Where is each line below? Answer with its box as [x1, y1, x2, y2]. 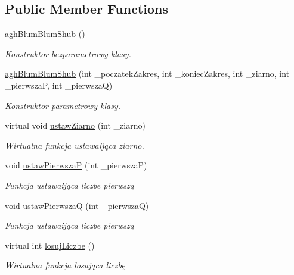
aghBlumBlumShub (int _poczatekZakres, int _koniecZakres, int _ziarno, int [5, 67, 290, 80]
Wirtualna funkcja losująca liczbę [5, 259, 125, 271]
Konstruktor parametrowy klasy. [5, 99, 120, 111]
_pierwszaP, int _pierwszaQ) [5, 79, 113, 91]
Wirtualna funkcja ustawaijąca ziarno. [5, 139, 144, 151]
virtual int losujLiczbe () [5, 239, 95, 251]
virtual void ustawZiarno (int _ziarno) [5, 119, 146, 132]
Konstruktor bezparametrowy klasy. [5, 47, 131, 60]
